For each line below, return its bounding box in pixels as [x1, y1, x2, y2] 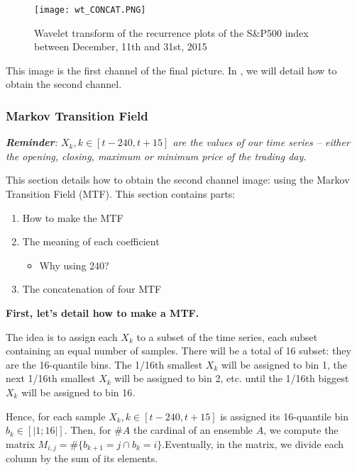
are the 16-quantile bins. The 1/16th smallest [6, 357, 203, 371]
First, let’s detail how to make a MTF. [6, 306, 199, 320]
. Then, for [64, 423, 111, 437]
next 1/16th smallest [6, 371, 96, 386]
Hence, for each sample [6, 408, 106, 423]
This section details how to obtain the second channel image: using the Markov [6, 172, 350, 187]
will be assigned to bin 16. [21, 384, 136, 399]
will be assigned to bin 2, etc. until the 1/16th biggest [114, 371, 349, 386]
